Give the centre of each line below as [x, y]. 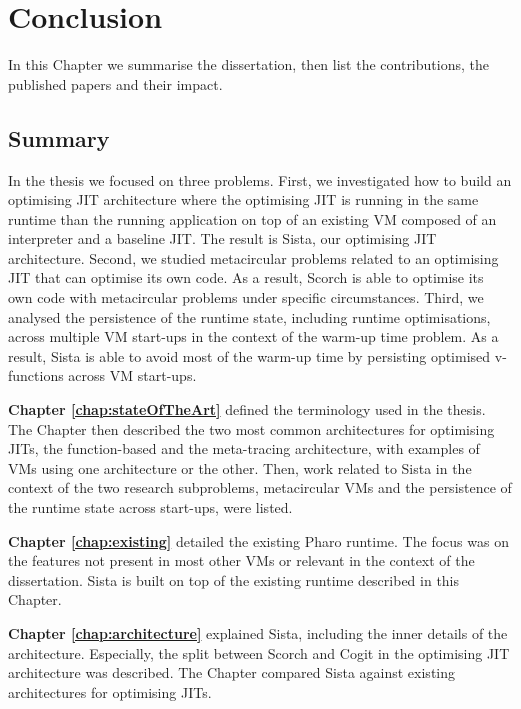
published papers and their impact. [115, 83]
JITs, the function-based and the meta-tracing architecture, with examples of [244, 448]
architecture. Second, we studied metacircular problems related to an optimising [253, 257]
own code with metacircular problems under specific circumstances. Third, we [246, 297]
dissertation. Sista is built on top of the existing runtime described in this [234, 579]
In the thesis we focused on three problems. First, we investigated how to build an [260, 179]
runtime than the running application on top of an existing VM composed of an [252, 218]
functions [36, 375]
